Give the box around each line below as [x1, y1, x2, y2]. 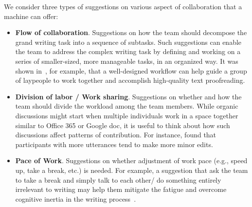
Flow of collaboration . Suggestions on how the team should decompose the [15, 27, 247, 38]
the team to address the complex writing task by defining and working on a [15, 46, 241, 56]
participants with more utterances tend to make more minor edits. [15, 139, 213, 149]
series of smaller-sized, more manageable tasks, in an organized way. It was [15, 56, 238, 66]
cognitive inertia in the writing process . [15, 193, 136, 204]
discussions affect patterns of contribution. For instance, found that [15, 130, 216, 140]
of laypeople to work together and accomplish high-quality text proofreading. [15, 75, 245, 85]
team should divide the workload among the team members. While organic [15, 101, 238, 111]
